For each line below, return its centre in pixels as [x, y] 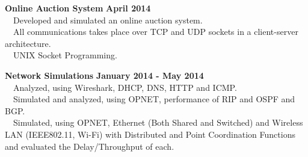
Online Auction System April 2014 [78, 8]
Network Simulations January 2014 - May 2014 [104, 75]
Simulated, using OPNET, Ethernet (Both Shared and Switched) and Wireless [158, 122]
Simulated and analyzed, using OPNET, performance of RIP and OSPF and [154, 99]
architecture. [28, 43]
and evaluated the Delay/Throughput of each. [90, 146]
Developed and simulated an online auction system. [108, 20]
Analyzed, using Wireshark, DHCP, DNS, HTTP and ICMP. [125, 87]
